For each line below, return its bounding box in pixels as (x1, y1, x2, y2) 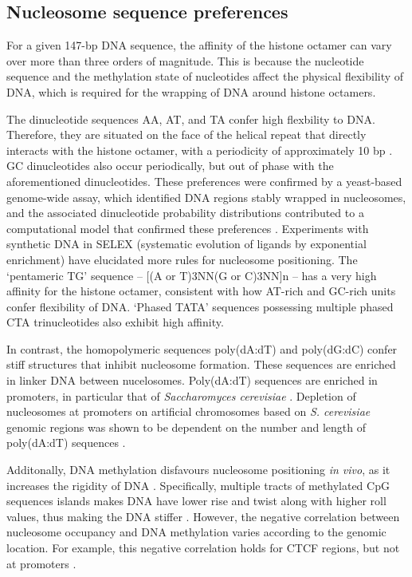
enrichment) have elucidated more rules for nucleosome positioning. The (6, 251, 358, 267)
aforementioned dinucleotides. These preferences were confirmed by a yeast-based (6, 172, 402, 189)
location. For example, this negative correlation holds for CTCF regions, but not (6, 539, 400, 556)
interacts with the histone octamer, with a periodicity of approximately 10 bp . (6, 141, 393, 158)
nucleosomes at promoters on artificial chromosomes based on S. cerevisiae (6, 403, 371, 420)
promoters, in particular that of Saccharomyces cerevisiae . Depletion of (6, 387, 356, 404)
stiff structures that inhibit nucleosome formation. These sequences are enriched (6, 356, 396, 373)
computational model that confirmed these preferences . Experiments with (6, 219, 369, 236)
